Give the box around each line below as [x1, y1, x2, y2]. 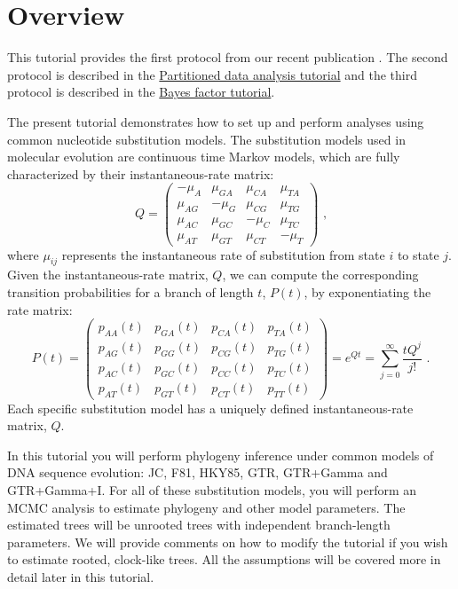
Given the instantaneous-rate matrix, [7, 265, 209, 284]
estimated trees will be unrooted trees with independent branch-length [7, 515, 391, 534]
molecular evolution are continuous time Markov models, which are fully [7, 147, 400, 166]
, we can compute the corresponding [222, 265, 419, 284]
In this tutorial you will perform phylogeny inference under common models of [7, 445, 434, 464]
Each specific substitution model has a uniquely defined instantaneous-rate [7, 398, 414, 417]
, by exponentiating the [304, 283, 431, 302]
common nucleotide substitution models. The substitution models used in [7, 130, 406, 148]
